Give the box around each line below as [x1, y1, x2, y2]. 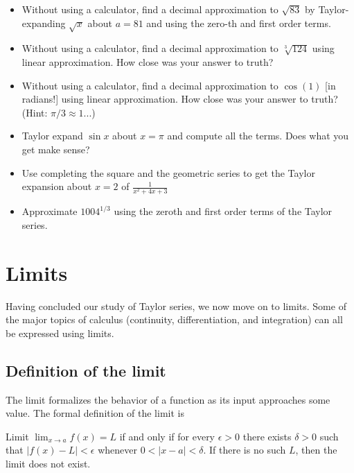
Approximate [21, 204, 78, 218]
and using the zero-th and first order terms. [146, 15, 331, 30]
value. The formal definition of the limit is [6, 406, 184, 420]
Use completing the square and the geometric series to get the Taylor [21, 165, 315, 180]
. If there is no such [203, 442, 286, 457]
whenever [98, 442, 137, 457]
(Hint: [21, 105, 48, 119]
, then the [295, 442, 337, 457]
